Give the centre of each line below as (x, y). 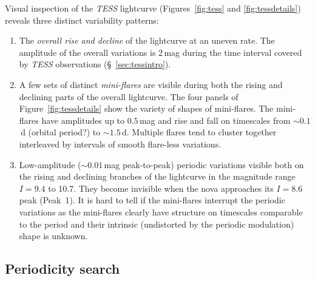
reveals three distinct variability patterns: (82, 20)
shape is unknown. (53, 236)
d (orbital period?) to (61, 132)
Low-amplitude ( (50, 164)
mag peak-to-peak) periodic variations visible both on (204, 164)
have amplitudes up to (83, 120)
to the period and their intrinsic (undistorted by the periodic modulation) (157, 224)
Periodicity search (63, 269)
